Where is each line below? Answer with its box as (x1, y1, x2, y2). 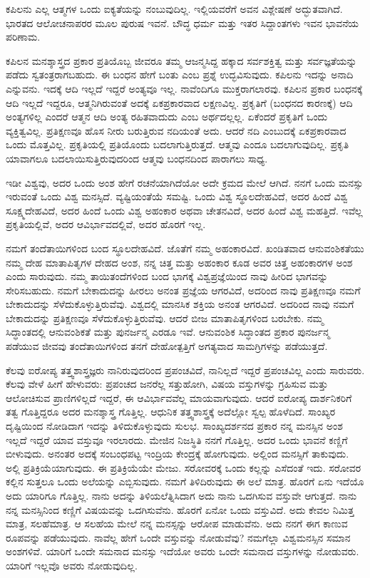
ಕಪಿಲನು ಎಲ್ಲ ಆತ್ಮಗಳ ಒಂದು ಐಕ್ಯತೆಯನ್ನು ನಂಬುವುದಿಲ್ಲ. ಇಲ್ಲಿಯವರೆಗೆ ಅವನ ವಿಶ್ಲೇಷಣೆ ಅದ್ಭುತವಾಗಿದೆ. (6, 1, 343, 16)
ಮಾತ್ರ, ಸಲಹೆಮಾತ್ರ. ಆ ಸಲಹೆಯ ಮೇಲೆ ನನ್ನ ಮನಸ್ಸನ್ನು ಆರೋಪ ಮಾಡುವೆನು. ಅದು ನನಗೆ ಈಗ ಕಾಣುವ (6, 516, 348, 531)
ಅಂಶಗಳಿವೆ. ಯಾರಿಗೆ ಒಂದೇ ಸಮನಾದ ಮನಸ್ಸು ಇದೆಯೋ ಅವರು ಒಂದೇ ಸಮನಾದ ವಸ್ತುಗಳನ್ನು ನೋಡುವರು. (6, 544, 359, 559)
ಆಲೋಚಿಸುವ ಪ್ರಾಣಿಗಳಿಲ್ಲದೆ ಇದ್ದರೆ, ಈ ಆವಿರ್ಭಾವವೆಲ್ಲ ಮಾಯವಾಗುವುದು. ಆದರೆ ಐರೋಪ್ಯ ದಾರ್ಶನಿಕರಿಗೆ (6, 390, 352, 405)
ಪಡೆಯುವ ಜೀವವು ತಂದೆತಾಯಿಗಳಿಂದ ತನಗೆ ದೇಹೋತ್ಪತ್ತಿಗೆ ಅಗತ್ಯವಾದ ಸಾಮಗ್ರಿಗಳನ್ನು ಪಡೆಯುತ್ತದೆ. (6, 339, 328, 353)
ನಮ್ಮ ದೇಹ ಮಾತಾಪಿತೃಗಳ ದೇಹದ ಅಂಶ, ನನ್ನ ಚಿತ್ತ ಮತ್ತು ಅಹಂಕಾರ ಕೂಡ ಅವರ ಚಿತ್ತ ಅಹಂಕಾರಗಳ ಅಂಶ (6, 254, 353, 269)
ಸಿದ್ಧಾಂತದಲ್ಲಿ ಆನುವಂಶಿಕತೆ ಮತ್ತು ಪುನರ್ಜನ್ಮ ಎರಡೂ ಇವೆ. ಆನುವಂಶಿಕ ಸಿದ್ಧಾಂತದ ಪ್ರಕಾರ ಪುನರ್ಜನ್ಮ (6, 324, 330, 339)
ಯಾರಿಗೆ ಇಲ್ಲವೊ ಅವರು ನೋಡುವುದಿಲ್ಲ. (6, 557, 138, 572)
